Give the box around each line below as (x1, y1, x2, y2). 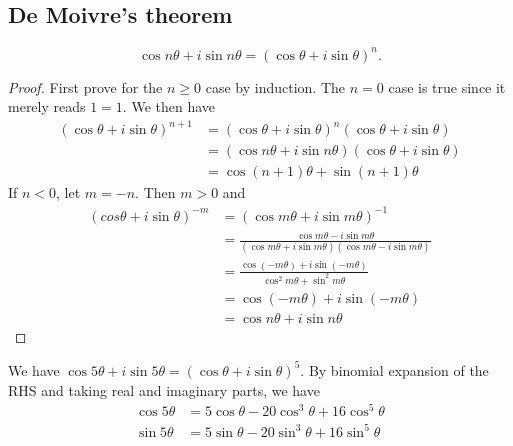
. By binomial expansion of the (300, 359, 489, 380)
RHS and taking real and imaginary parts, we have (8, 379, 320, 400)
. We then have (122, 96, 216, 117)
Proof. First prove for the (8, 76, 163, 97)
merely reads (8, 96, 86, 117)
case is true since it (388, 76, 506, 97)
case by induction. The (205, 76, 346, 97)
